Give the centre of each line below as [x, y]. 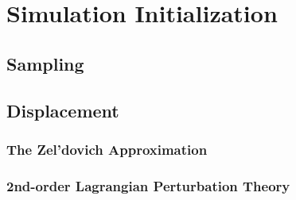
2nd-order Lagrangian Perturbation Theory [148, 185]
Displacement [63, 110]
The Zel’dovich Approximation [107, 149]
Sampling [45, 63]
